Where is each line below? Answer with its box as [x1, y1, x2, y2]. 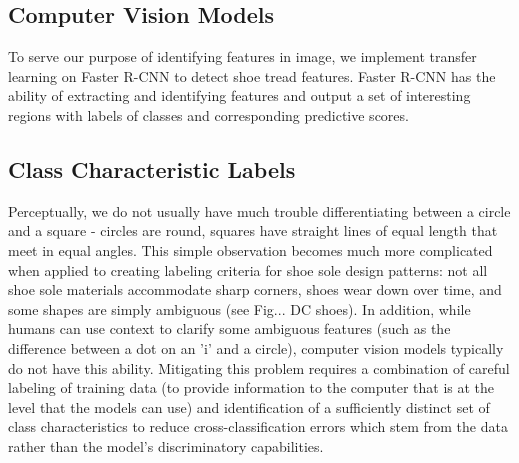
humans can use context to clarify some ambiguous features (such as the [8, 318, 451, 339]
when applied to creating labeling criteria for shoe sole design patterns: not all [8, 259, 488, 280]
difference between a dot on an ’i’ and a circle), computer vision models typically [8, 337, 504, 358]
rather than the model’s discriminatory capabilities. [8, 435, 324, 456]
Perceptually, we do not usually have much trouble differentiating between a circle [8, 200, 511, 221]
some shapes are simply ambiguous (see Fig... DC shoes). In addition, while [8, 298, 471, 319]
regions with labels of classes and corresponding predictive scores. [8, 104, 409, 125]
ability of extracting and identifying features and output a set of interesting [8, 85, 471, 106]
